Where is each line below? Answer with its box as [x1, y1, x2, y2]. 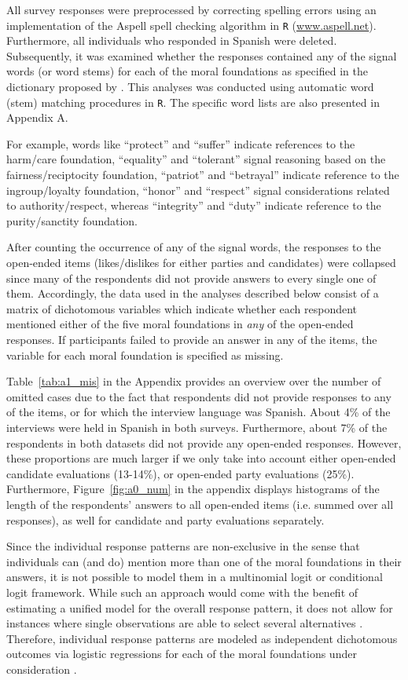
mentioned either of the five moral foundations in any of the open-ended [6, 316, 354, 332]
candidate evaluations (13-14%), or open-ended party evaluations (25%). [6, 465, 355, 481]
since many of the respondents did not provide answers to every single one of [6, 269, 377, 286]
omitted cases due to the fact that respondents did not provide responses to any [6, 388, 391, 404]
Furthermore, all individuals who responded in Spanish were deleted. [6, 32, 337, 49]
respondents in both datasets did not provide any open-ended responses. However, [6, 434, 402, 451]
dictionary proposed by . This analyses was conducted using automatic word [6, 79, 374, 95]
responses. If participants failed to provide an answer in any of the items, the [6, 331, 377, 347]
